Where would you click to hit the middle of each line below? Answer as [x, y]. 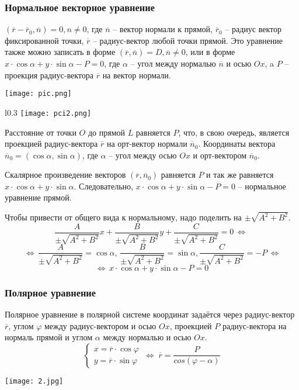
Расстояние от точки [41, 132]
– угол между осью [143, 155]
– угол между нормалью [173, 63]
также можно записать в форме [60, 52]
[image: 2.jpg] [34, 381]
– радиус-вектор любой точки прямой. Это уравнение [187, 40]
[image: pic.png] [38, 94]
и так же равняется [240, 175]
